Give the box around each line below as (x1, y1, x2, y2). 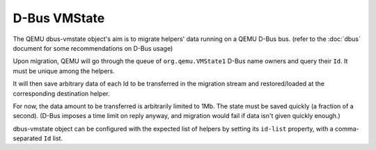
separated (13, 134, 42, 142)
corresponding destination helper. (13, 89, 111, 97)
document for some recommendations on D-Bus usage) (13, 44, 173, 52)
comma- (334, 124, 359, 133)
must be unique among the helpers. (13, 67, 115, 75)
